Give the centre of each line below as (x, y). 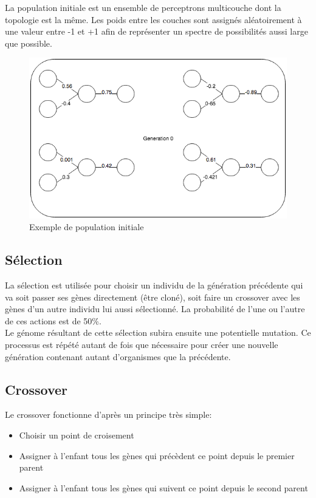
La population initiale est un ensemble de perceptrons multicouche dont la (143, 7)
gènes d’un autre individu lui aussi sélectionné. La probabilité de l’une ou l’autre (155, 309)
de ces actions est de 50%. (53, 320)
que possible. (29, 43)
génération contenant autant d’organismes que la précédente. (118, 356)
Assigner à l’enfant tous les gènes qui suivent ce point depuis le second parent (163, 487)
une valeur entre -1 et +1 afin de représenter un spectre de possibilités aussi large (156, 31)
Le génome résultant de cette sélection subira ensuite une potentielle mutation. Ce (158, 333)
